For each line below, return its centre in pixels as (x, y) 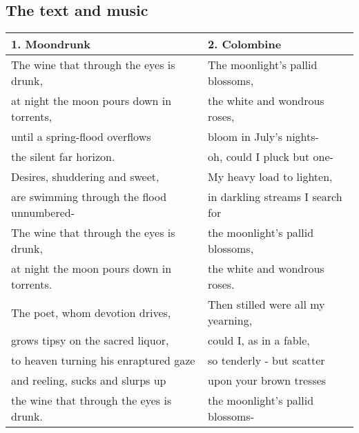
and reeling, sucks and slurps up (89, 381)
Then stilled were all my (266, 305)
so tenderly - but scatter (266, 360)
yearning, (230, 320)
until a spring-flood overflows (81, 137)
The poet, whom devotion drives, (91, 312)
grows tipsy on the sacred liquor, (90, 340)
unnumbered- (43, 213)
